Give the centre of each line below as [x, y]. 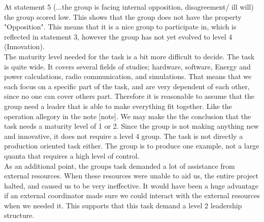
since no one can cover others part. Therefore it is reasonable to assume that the [129, 96]
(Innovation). [24, 46]
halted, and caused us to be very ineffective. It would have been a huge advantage [131, 185]
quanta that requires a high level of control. [72, 155]
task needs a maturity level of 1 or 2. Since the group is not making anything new [131, 126]
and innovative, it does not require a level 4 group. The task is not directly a [124, 136]
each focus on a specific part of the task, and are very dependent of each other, [127, 86]
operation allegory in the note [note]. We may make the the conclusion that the [128, 116]
